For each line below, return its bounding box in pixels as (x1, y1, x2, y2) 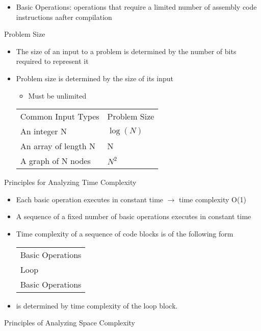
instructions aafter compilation (16, 11, 112, 22)
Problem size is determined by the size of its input (16, 73, 173, 83)
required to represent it (16, 56, 89, 66)
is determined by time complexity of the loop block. (16, 300, 178, 311)
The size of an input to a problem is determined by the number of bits (16, 45, 237, 56)
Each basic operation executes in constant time (16, 194, 164, 204)
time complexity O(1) (179, 194, 246, 204)
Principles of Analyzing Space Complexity (4, 317, 135, 328)
